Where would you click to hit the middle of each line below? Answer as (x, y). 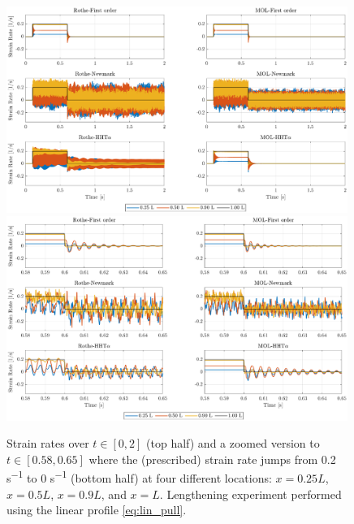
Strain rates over (48, 443)
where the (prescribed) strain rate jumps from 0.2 (212, 459)
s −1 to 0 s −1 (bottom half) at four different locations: (139, 477)
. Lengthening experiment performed (250, 494)
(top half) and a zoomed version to (233, 443)
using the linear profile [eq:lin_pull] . (97, 510)
